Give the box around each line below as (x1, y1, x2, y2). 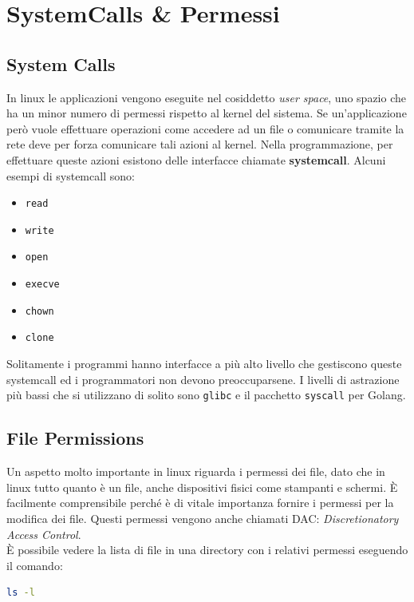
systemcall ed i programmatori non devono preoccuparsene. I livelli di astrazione (6, 370, 400, 387)
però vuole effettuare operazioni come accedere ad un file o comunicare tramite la (6, 120, 404, 137)
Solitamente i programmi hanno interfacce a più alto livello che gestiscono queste (6, 355, 402, 372)
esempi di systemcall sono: (6, 167, 135, 184)
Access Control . (6, 525, 81, 542)
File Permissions (6, 426, 144, 450)
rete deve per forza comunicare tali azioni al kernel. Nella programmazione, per (6, 136, 393, 152)
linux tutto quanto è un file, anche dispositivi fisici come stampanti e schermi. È (6, 478, 398, 495)
